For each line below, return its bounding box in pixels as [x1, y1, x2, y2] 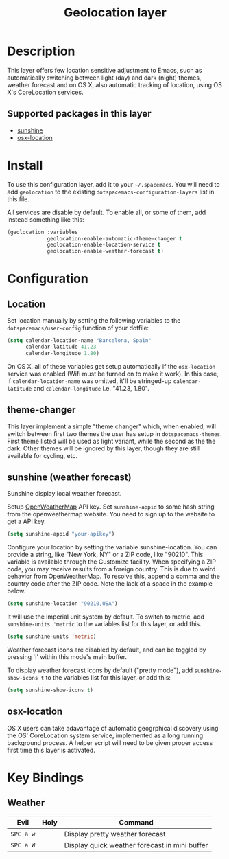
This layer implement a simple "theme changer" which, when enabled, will [7, 422, 216, 431]
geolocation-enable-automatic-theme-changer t [47, 235, 183, 242]
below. [7, 587, 26, 595]
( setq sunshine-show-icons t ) [7, 687, 94, 694]
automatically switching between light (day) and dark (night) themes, [7, 73, 202, 82]
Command [119, 817, 154, 827]
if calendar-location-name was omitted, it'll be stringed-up [7, 376, 172, 385]
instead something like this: [7, 215, 84, 224]
